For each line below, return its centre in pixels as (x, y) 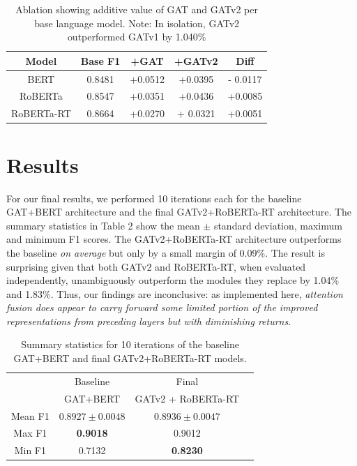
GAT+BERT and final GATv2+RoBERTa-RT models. (130, 358)
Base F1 (100, 60)
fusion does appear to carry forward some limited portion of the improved (162, 307)
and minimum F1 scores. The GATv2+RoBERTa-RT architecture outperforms (174, 239)
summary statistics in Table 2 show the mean (103, 225)
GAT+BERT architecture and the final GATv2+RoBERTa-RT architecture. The (179, 212)
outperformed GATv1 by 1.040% (137, 37)
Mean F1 (30, 415)
